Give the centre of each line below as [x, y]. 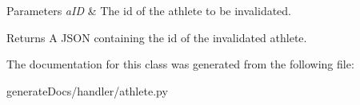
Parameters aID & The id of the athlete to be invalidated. [149, 10]
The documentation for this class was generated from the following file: [180, 64]
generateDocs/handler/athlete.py [87, 90]
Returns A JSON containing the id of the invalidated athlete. [157, 37]
